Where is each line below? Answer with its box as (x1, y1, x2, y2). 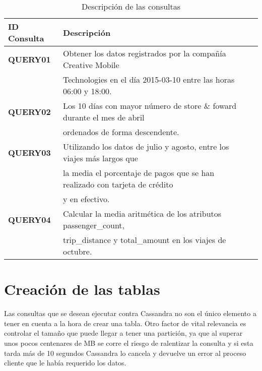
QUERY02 (8, 105, 51, 117)
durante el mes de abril (63, 111, 145, 123)
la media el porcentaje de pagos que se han (63, 167, 215, 178)
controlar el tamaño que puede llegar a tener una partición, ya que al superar (4, 328, 243, 338)
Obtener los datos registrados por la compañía (63, 47, 226, 59)
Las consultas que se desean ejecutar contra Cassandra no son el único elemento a (4, 308, 256, 319)
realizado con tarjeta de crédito (63, 178, 173, 190)
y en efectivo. (63, 193, 110, 205)
